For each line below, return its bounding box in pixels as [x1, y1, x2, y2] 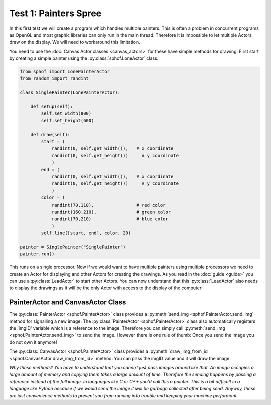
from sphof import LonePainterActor [20, 69, 110, 75]
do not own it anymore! [9, 339, 57, 345]
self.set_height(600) [41, 118, 94, 123]
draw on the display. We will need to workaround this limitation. [9, 39, 140, 45]
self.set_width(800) [41, 111, 92, 116]
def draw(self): [30, 132, 70, 137]
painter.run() [20, 251, 55, 257]
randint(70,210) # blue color [51, 216, 168, 222]
